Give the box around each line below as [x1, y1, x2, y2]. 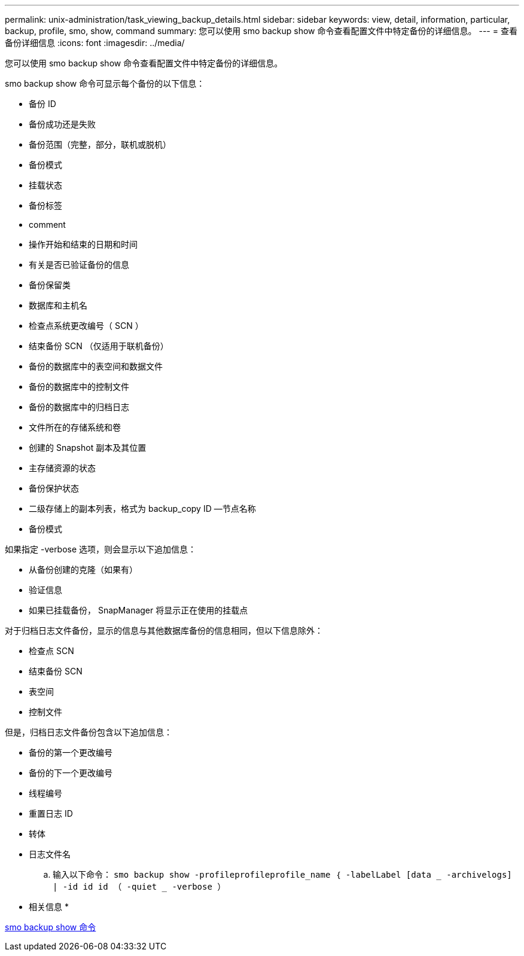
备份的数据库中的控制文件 [29, 381, 129, 392]
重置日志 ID [29, 808, 73, 818]
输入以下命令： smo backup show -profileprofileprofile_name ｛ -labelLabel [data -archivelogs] [53, 869, 512, 879]
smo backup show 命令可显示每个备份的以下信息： [5, 78, 205, 88]
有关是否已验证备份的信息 [29, 259, 129, 270]
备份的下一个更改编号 [29, 768, 112, 778]
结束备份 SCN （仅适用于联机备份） [29, 341, 169, 351]
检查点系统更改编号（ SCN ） [29, 320, 144, 331]
